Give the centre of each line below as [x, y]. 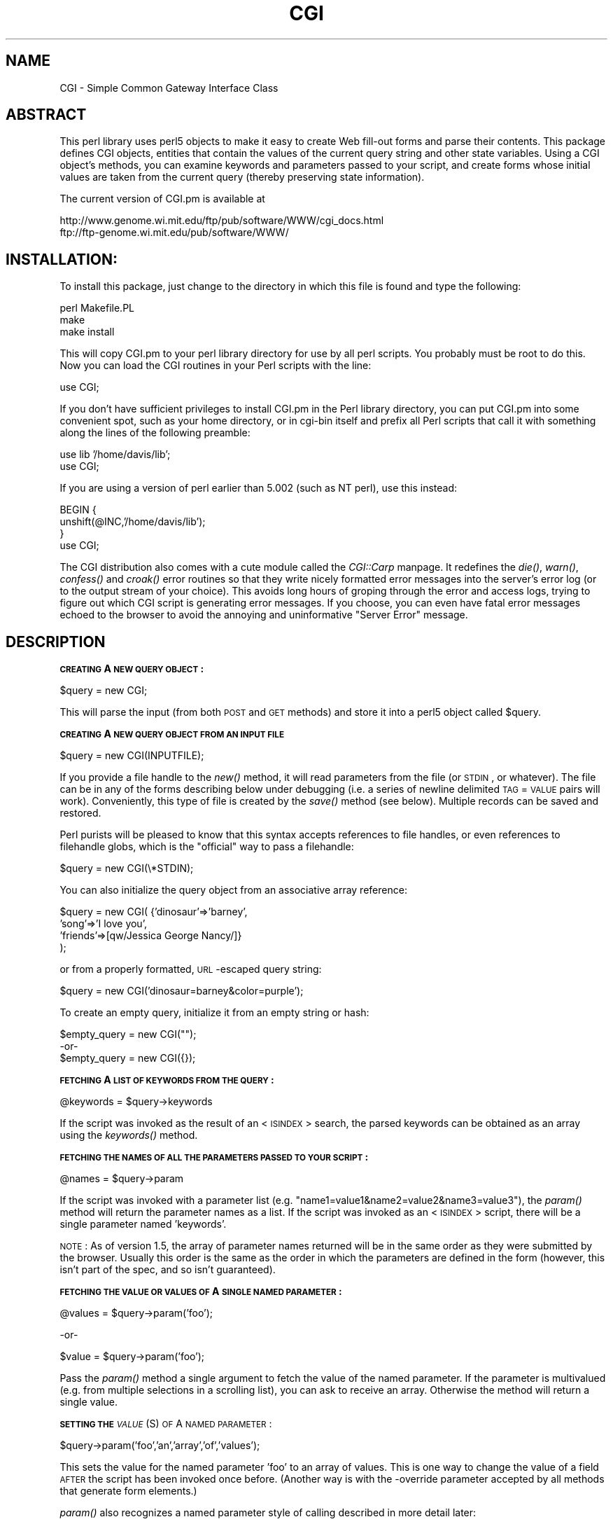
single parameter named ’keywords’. [143, 1224]
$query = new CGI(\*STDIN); [127, 868]
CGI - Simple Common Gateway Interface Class [169, 88]
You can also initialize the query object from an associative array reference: [233, 890]
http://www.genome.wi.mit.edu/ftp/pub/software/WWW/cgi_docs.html [222, 221]
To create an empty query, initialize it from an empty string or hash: [214, 1013]
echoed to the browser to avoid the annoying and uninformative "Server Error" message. [264, 615]
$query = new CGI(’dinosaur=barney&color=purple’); [182, 991]
